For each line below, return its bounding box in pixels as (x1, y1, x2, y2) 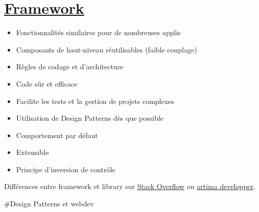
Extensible (16, 147, 49, 157)
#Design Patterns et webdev (4, 198, 94, 209)
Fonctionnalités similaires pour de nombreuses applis (16, 27, 181, 38)
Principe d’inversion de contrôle (16, 164, 115, 174)
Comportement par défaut (16, 129, 98, 140)
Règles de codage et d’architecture (16, 61, 124, 72)
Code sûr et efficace (16, 78, 78, 89)
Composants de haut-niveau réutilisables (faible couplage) (16, 44, 197, 55)
